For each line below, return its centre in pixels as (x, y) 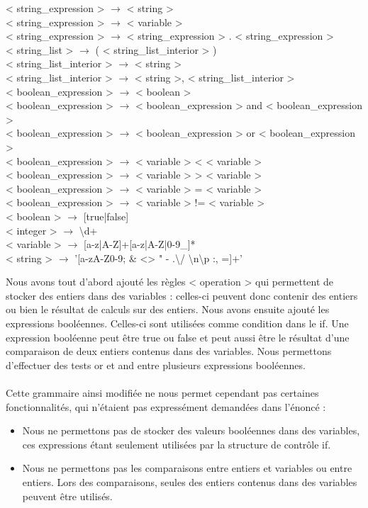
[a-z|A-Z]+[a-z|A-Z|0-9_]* (140, 244)
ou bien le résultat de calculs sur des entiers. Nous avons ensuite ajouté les (168, 309)
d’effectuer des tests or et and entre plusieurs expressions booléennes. (156, 365)
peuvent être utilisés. (67, 496)
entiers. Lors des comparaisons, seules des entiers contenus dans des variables (190, 482)
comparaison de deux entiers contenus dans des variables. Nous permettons (169, 351)
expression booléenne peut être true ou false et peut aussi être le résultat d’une (178, 337)
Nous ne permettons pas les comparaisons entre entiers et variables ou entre (187, 468)
